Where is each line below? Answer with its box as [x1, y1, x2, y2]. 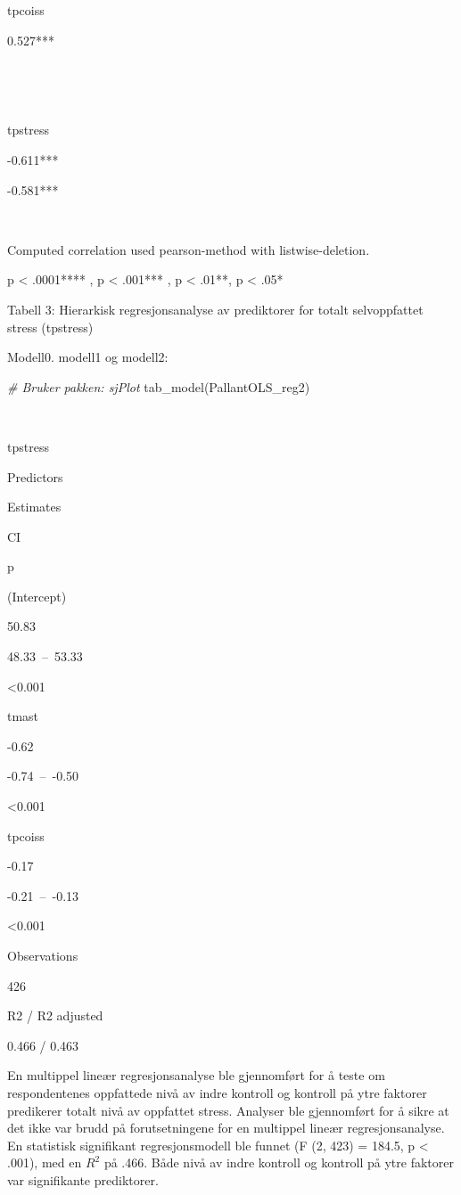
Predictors [7, 467, 63, 486]
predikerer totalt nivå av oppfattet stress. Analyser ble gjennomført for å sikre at [7, 1101, 449, 1119]
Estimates [7, 497, 62, 516]
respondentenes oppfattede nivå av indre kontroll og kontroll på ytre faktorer [7, 1083, 427, 1101]
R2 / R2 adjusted [7, 1006, 103, 1025]
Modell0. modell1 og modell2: [7, 348, 169, 366]
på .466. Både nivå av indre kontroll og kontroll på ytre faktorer [103, 1153, 454, 1172]
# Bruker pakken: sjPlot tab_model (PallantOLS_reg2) [7, 377, 310, 396]
